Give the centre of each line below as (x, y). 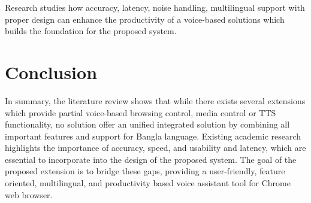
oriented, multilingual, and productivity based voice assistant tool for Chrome (148, 183)
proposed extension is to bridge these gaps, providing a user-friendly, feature (145, 171)
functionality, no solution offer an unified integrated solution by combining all (147, 124)
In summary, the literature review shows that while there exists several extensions (155, 100)
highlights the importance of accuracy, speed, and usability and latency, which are (155, 148)
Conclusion (51, 72)
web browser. (29, 194)
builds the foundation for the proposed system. (91, 31)
